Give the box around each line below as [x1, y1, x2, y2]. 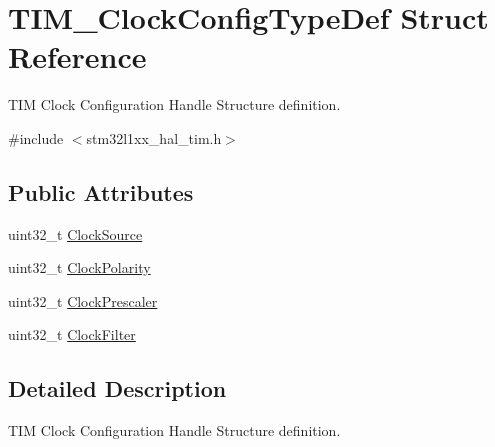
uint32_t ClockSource [8, 223, 143, 244]
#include [8, 127, 64, 148]
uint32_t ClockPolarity [8, 257, 151, 278]
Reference [8, 36, 147, 77]
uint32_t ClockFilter [8, 324, 136, 345]
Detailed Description [8, 373, 227, 404]
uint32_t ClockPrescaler [8, 290, 158, 311]
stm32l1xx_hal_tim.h [86, 127, 222, 148]
